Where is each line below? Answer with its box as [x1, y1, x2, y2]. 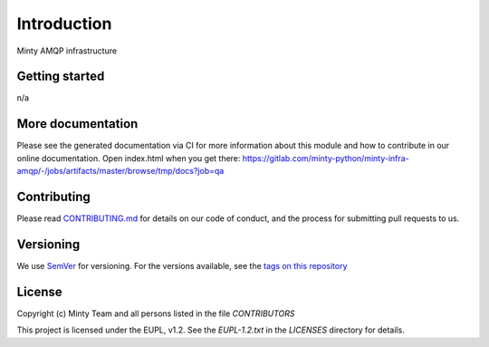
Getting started [16, 69, 105, 84]
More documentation [16, 116, 139, 131]
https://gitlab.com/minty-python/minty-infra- [242, 152, 409, 163]
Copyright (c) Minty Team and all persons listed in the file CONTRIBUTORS [16, 308, 295, 319]
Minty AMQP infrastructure [16, 45, 118, 56]
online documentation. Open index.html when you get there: [16, 152, 241, 163]
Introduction [16, 14, 112, 34]
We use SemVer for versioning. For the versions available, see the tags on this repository [16, 260, 348, 271]
